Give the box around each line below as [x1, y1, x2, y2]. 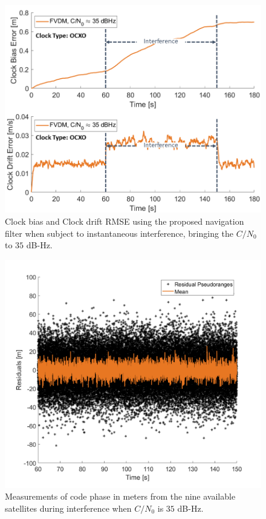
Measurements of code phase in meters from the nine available [5, 490, 236, 503]
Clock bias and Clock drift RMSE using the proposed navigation [5, 214, 244, 227]
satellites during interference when [5, 501, 132, 514]
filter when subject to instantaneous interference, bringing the [5, 226, 234, 239]
